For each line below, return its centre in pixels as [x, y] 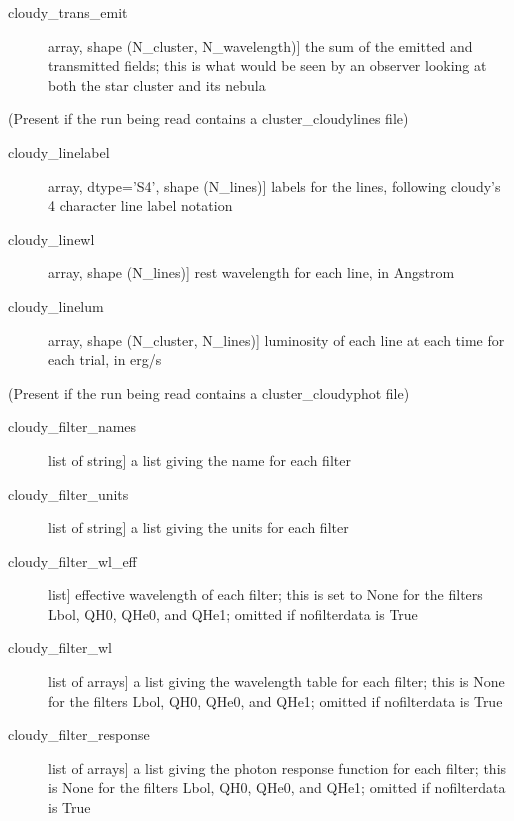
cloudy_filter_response [79, 734]
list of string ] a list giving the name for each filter [199, 459]
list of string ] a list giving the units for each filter [198, 527]
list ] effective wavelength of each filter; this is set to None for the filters [265, 594]
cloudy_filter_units [68, 493]
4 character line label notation [140, 205]
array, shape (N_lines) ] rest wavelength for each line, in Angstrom [251, 272]
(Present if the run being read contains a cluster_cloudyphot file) [209, 392]
